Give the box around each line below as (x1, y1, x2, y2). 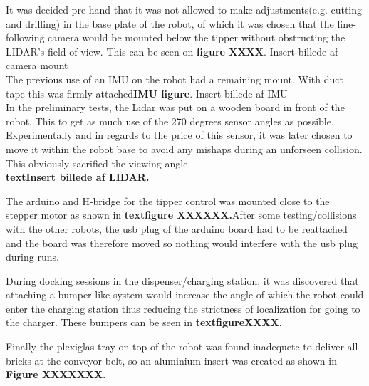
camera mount (6, 58, 68, 73)
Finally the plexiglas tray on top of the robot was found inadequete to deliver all (6, 339, 358, 354)
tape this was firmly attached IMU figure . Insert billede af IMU (6, 85, 288, 100)
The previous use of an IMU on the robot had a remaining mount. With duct (6, 71, 343, 86)
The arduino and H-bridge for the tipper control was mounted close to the (6, 193, 330, 208)
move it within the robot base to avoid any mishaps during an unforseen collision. (6, 141, 363, 156)
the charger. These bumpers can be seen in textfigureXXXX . (6, 315, 282, 330)
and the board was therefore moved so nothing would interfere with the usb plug (6, 235, 358, 250)
